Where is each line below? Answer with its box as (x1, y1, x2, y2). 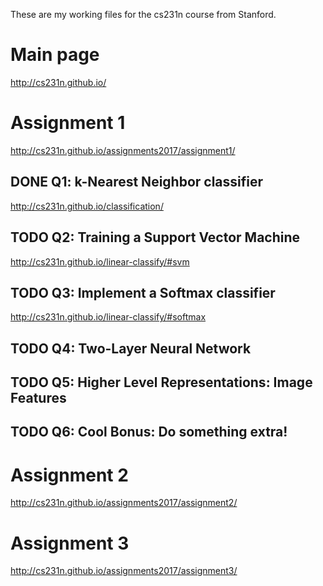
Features (10, 390, 67, 407)
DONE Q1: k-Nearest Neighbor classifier (10, 174, 264, 191)
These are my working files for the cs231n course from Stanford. (10, 9, 277, 20)
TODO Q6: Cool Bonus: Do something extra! (10, 424, 288, 441)
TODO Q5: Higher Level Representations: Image (10, 374, 313, 391)
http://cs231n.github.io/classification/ (10, 200, 164, 212)
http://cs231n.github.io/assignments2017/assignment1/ (10, 144, 236, 156)
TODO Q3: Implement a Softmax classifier (10, 284, 276, 301)
